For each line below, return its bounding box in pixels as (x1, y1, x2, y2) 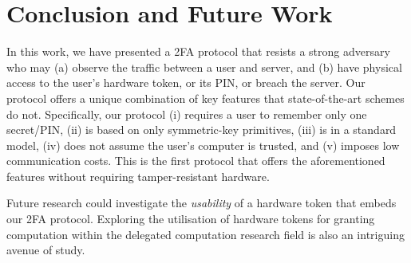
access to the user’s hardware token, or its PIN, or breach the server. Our (6, 74, 366, 91)
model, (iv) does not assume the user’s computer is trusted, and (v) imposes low (6, 136, 400, 153)
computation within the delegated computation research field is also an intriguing (6, 226, 405, 242)
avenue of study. (6, 241, 85, 258)
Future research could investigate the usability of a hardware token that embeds (6, 194, 397, 211)
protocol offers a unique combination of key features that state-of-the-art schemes (6, 89, 405, 106)
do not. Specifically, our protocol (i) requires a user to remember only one (6, 105, 367, 122)
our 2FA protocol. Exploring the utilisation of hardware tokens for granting (6, 210, 375, 227)
